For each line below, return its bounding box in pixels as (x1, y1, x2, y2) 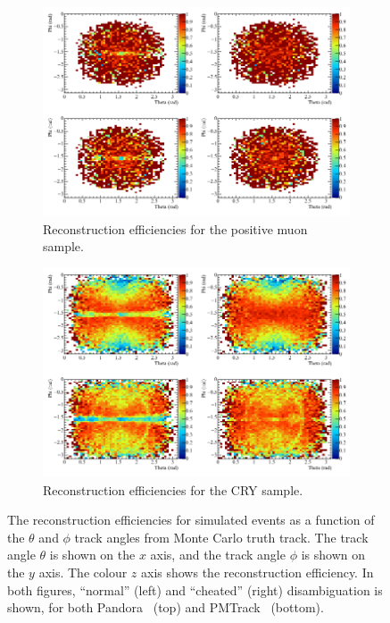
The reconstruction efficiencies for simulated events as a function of (7, 510, 375, 529)
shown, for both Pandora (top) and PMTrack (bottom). (7, 598, 324, 617)
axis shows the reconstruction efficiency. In (140, 562, 374, 581)
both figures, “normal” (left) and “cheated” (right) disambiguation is (7, 580, 383, 599)
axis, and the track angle (150, 545, 286, 564)
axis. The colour (38, 562, 128, 581)
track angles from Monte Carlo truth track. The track (74, 527, 369, 546)
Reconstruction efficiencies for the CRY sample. (43, 480, 303, 499)
